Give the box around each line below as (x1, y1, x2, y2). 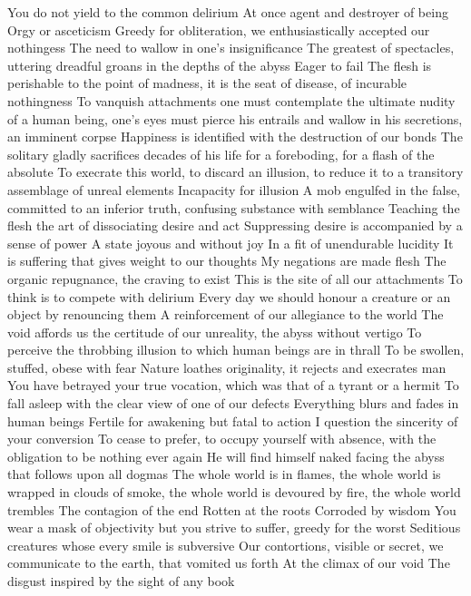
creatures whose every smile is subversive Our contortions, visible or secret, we (7, 535, 444, 554)
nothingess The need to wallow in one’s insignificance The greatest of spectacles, (7, 38, 455, 57)
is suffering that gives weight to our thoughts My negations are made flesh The (7, 251, 446, 270)
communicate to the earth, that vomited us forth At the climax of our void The (7, 553, 450, 572)
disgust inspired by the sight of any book (7, 572, 235, 590)
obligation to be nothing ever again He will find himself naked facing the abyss (7, 446, 445, 465)
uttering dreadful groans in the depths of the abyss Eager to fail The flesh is (7, 55, 432, 74)
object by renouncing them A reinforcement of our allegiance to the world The (7, 305, 444, 324)
